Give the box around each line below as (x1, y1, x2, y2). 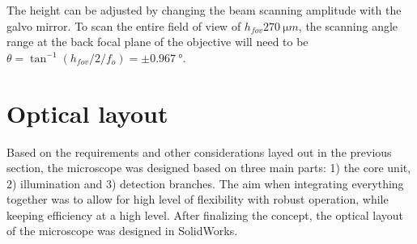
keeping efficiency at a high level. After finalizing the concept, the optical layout (6, 206, 404, 223)
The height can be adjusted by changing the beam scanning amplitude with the (6, 2, 402, 18)
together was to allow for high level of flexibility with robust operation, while (6, 191, 389, 208)
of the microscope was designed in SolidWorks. (6, 222, 238, 239)
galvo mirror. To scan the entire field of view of (6, 17, 241, 34)
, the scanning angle (298, 17, 398, 34)
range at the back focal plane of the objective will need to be (6, 33, 308, 50)
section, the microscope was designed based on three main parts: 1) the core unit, (6, 159, 411, 176)
